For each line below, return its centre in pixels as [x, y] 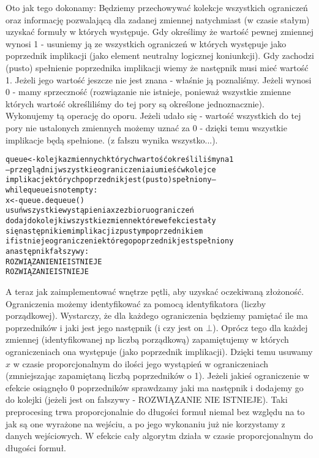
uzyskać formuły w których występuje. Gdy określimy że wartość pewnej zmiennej [160, 32]
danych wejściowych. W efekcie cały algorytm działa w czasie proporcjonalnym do [159, 436]
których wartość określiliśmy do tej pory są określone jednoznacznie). [135, 103]
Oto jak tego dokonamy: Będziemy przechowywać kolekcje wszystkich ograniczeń [157, 7]
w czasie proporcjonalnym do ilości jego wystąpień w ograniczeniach [141, 363]
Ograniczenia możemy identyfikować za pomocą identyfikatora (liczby [136, 303]
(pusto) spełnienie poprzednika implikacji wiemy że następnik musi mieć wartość [157, 67]
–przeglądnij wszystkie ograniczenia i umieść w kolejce [111, 170]
